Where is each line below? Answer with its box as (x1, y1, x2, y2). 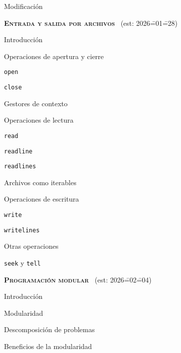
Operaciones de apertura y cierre (4, 51, 104, 61)
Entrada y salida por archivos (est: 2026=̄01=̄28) (4, 17, 178, 28)
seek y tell (4, 257, 41, 268)
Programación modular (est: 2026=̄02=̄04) (4, 274, 152, 284)
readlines (4, 163, 36, 170)
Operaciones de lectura (4, 115, 74, 125)
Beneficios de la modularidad (4, 341, 92, 351)
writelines (4, 226, 40, 234)
